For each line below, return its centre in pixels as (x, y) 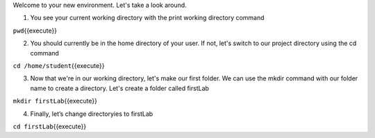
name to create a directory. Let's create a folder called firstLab (120, 88)
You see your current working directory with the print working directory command (147, 18)
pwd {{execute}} (35, 31)
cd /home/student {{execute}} (59, 65)
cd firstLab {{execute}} (50, 126)
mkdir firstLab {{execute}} (55, 101)
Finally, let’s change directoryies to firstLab (92, 114)
